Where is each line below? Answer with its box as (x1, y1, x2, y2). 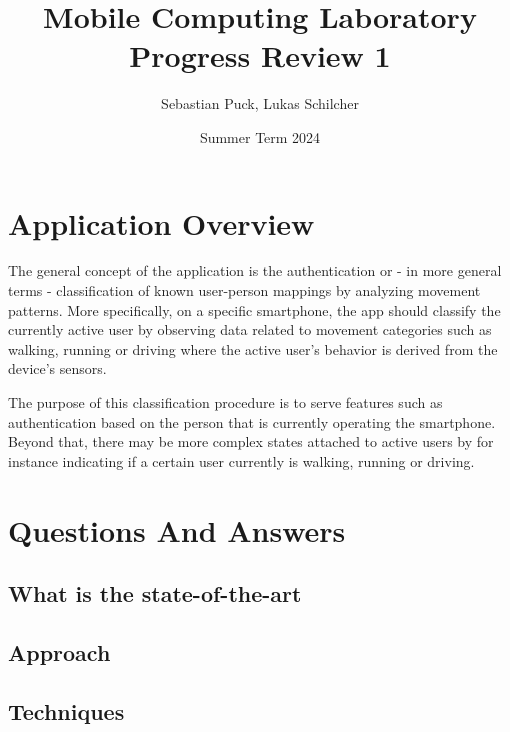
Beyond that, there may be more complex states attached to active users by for (8, 431, 494, 452)
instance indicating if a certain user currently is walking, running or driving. (8, 450, 475, 471)
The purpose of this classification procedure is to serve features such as (8, 392, 443, 412)
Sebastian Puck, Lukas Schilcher (161, 93, 359, 114)
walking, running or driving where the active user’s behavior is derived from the (8, 338, 498, 359)
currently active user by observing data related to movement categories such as (8, 319, 492, 340)
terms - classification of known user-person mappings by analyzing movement (8, 280, 481, 301)
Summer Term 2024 (199, 126, 321, 147)
